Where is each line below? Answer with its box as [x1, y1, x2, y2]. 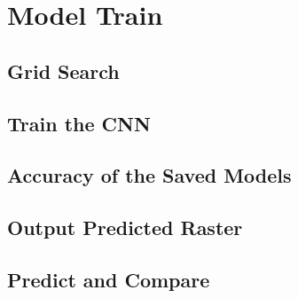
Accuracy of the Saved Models [7, 161, 292, 189]
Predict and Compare [7, 265, 210, 293]
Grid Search [7, 57, 120, 84]
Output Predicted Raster [7, 214, 243, 241]
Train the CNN [7, 109, 151, 137]
